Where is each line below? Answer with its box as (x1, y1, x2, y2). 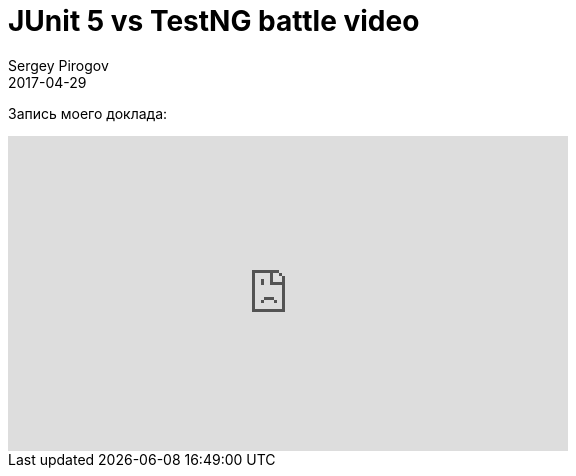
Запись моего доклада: (8, 104, 168, 122)
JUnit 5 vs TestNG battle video (8, 4, 420, 38)
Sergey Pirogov (8, 56, 109, 74)
